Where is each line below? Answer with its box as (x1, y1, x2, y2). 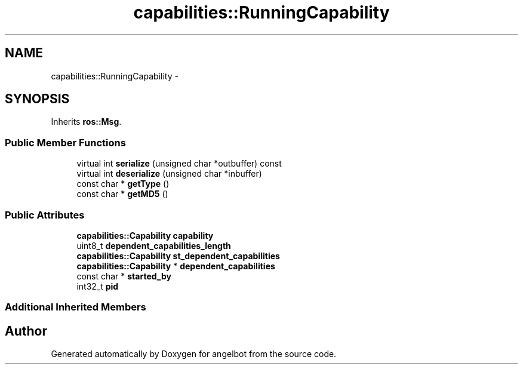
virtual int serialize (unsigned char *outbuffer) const (76, 158, 282, 169)
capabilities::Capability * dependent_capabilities (76, 260, 275, 271)
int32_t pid (76, 281, 119, 291)
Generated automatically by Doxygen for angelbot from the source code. (51, 349, 337, 359)
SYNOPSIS (5, 91, 70, 107)
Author (5, 323, 47, 339)
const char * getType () (76, 179, 170, 189)
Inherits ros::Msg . (51, 116, 122, 127)
